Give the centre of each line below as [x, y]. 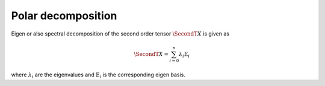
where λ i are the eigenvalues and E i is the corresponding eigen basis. [98, 75]
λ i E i [184, 55]
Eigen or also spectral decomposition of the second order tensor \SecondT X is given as [120, 34]
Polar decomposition [64, 16]
